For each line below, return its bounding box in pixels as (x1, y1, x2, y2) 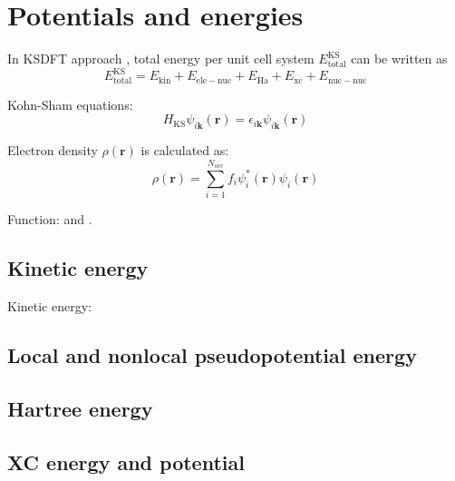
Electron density (7, 141, 98, 160)
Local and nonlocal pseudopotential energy (7, 340, 417, 368)
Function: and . (7, 210, 92, 229)
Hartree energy (7, 394, 153, 422)
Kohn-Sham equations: (7, 94, 133, 113)
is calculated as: (140, 141, 229, 160)
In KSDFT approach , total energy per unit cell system (7, 49, 315, 68)
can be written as (351, 49, 448, 68)
